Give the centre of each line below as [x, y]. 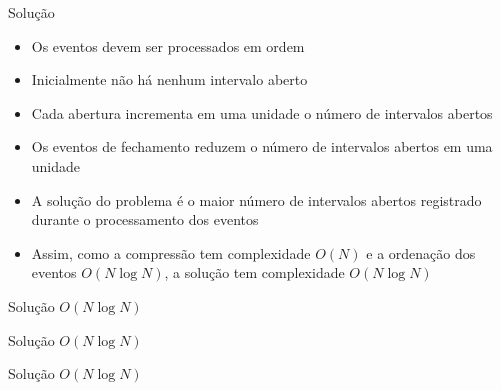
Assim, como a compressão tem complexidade [171, 252]
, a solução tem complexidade [254, 272]
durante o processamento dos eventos [145, 219]
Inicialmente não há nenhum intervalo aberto [169, 79]
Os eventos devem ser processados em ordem [168, 45]
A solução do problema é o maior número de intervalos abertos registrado [256, 199]
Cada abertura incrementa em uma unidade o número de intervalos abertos [262, 112]
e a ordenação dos [421, 252]
